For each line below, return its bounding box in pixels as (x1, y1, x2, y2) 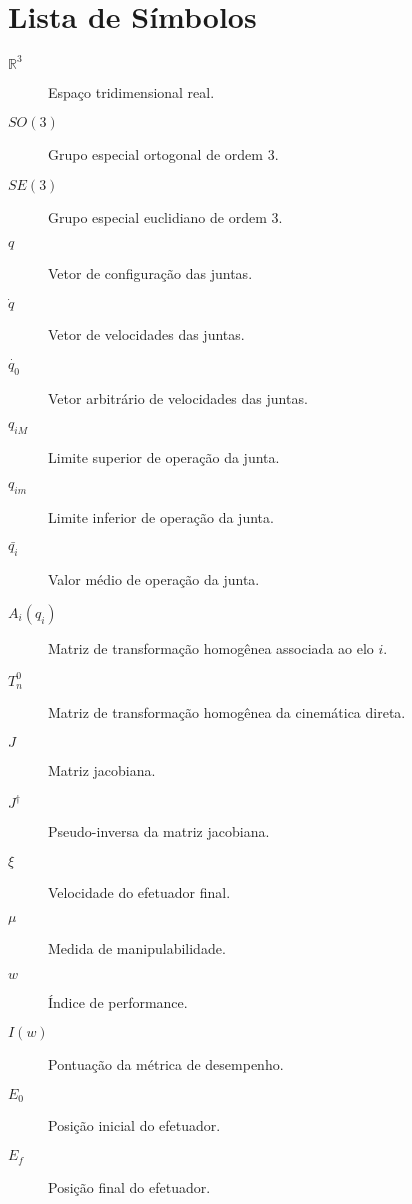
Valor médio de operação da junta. (48, 569, 260, 590)
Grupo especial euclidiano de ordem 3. (48, 206, 283, 227)
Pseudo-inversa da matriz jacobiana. (48, 821, 270, 842)
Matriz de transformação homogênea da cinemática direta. (48, 702, 406, 723)
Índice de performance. (48, 991, 188, 1012)
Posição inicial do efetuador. (48, 1115, 221, 1136)
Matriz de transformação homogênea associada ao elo (48, 637, 374, 658)
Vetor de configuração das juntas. (48, 263, 253, 284)
